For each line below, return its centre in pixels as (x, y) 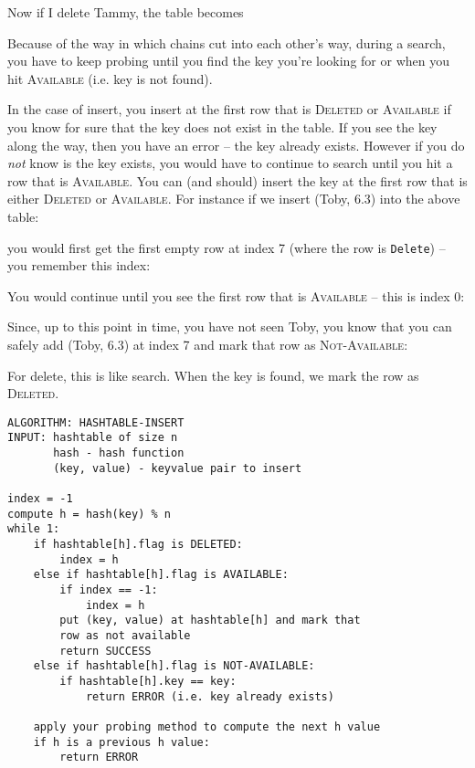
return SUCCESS (106, 651)
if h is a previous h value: (121, 742)
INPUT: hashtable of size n (93, 438)
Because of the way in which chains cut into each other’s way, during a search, (227, 42)
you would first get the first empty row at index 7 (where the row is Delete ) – (227, 247)
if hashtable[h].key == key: (148, 681)
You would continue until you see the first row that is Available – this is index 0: (236, 295)
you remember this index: (79, 265)
